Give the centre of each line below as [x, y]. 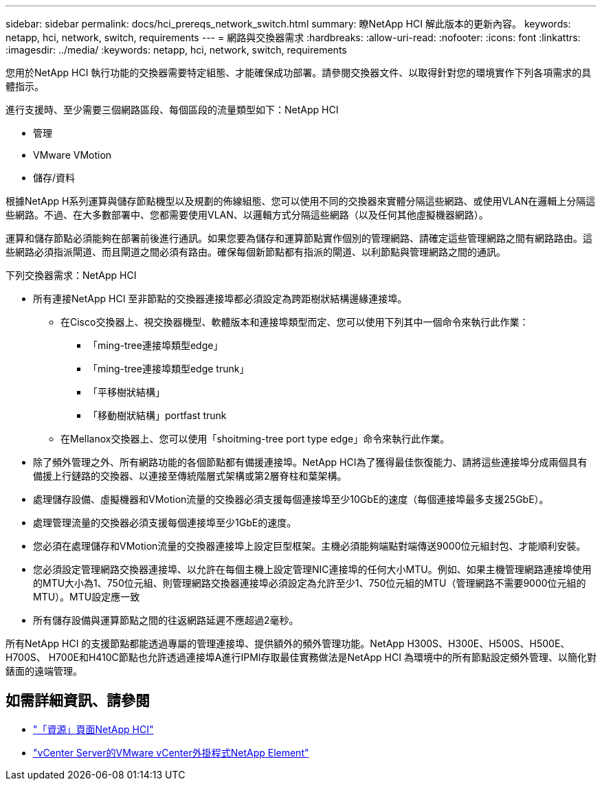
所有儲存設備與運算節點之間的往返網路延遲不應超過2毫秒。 [166, 620]
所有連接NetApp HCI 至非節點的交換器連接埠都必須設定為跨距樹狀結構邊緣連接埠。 [220, 299]
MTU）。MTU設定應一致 [87, 597]
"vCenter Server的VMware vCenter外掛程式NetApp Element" [171, 752]
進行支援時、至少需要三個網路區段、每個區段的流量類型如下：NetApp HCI [172, 110]
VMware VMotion [73, 155]
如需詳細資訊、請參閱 [78, 701]
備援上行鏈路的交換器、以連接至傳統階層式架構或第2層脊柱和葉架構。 [190, 476]
